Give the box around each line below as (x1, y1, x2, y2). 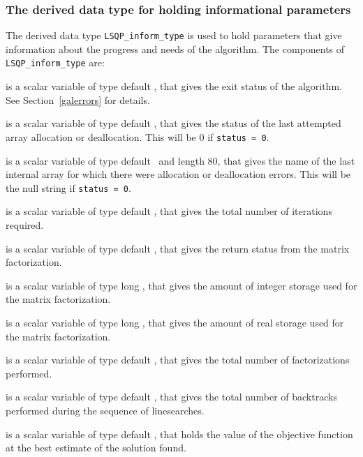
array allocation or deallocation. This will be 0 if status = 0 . (6, 129, 269, 144)
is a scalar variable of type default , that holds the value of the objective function (6, 426, 353, 441)
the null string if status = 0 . (6, 180, 131, 195)
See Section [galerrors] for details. (6, 92, 150, 107)
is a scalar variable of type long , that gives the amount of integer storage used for (6, 278, 357, 292)
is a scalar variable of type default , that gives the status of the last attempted (6, 116, 341, 130)
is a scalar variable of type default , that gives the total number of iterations (6, 204, 332, 218)
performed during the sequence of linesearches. (6, 403, 205, 417)
